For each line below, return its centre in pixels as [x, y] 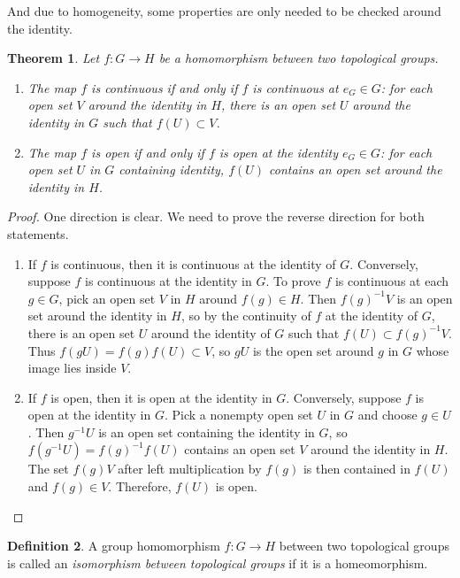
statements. [38, 233]
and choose [387, 415]
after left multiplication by [190, 469]
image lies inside [72, 368]
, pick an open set [107, 298]
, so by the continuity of [246, 316]
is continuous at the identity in [168, 281]
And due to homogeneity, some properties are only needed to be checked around [224, 11]
